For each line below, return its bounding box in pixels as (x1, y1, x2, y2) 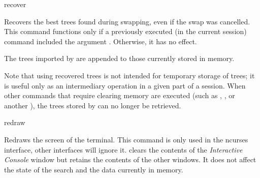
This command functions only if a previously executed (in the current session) (4, 26, 247, 37)
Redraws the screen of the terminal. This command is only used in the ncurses (4, 134, 248, 144)
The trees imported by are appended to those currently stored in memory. (4, 53, 235, 64)
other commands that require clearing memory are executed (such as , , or (4, 90, 235, 101)
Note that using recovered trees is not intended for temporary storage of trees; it (4, 70, 255, 80)
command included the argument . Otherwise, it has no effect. (4, 36, 197, 46)
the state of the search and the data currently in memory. (4, 164, 183, 174)
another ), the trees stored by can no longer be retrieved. (4, 100, 181, 110)
